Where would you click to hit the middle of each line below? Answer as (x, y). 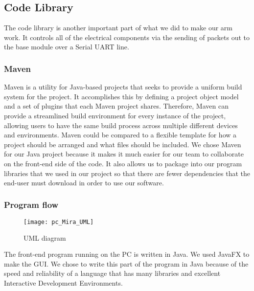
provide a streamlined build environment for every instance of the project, (115, 115)
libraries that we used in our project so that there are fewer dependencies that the (127, 173)
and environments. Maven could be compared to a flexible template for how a (120, 135)
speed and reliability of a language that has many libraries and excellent (112, 273)
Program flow (31, 204)
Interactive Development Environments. (63, 282)
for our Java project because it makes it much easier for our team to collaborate (124, 154)
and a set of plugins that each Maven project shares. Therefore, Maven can (116, 106)
